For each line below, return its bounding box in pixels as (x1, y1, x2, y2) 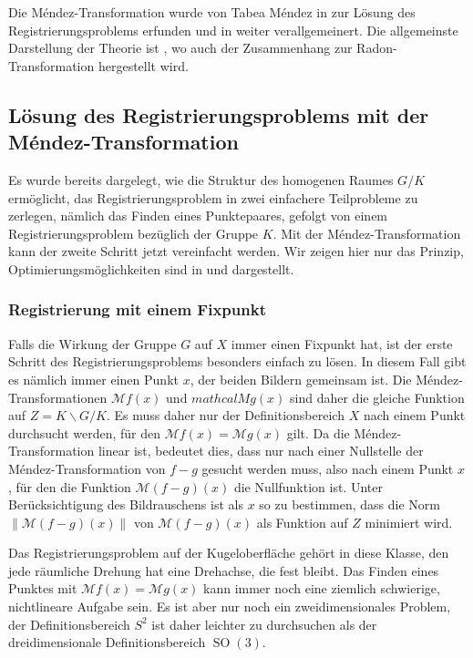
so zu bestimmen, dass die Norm (259, 495, 440, 514)
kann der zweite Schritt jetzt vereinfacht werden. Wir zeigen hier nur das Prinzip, (8, 242, 464, 261)
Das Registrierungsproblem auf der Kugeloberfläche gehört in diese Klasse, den (8, 543, 449, 562)
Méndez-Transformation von (8, 458, 166, 478)
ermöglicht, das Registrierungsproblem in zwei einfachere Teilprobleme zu (8, 188, 418, 207)
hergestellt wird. (98, 56, 189, 75)
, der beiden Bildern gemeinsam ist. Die (190, 369, 412, 388)
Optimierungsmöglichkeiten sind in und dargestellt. (8, 259, 294, 278)
